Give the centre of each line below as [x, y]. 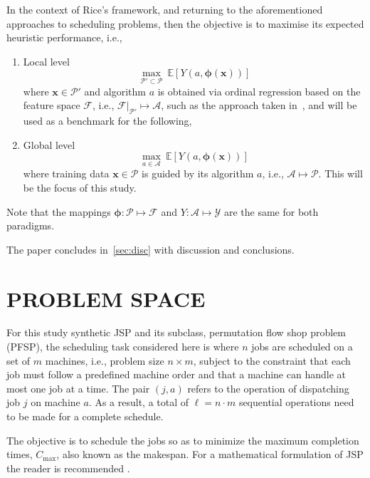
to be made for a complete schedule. [85, 416]
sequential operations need [296, 402]
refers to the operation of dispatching [268, 388]
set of [18, 360]
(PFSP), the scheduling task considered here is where [123, 347]
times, [20, 454]
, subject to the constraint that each [272, 360]
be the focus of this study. [80, 187]
